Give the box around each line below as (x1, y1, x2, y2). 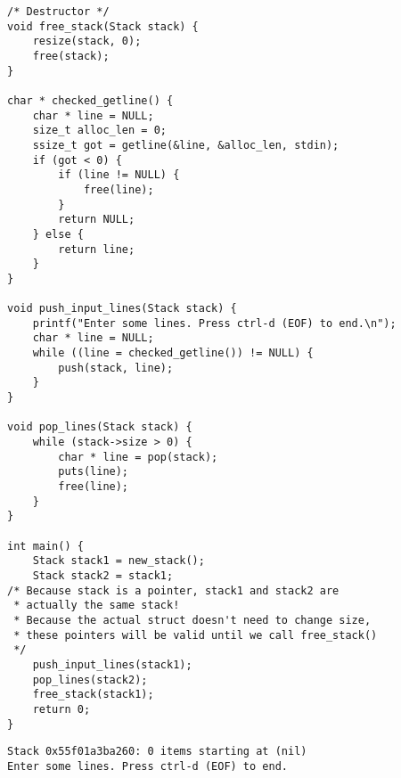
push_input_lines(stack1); (32, 658, 192, 671)
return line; (58, 242, 135, 256)
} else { (32, 227, 84, 241)
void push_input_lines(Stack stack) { (7, 302, 237, 315)
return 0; (32, 702, 91, 716)
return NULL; (58, 213, 135, 226)
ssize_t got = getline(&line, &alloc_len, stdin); (32, 138, 340, 152)
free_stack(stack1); (32, 688, 154, 701)
